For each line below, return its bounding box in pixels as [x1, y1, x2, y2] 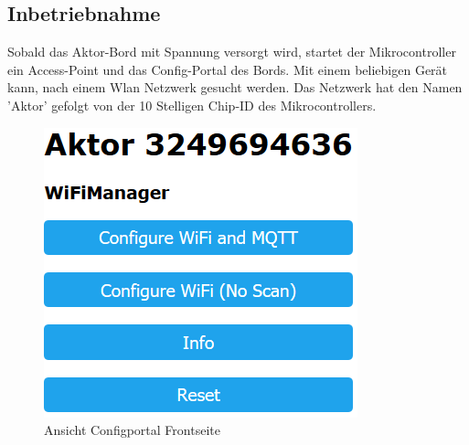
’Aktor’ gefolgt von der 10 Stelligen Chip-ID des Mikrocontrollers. [7, 95, 377, 114]
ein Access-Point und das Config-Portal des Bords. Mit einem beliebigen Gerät [7, 59, 448, 79]
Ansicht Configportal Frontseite [44, 420, 220, 440]
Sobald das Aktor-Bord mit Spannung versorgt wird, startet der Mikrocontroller [7, 42, 456, 61]
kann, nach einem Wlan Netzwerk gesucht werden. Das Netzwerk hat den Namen [7, 78, 463, 97]
